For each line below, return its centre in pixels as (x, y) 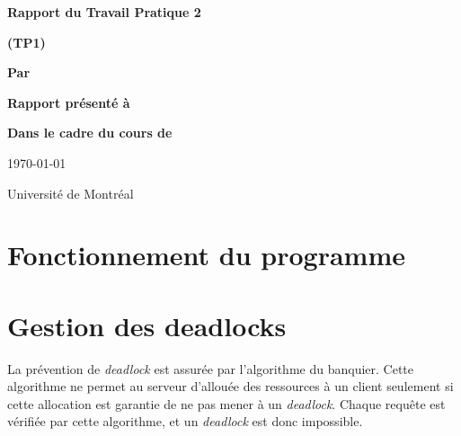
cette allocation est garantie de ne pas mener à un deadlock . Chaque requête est (226, 403)
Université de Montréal (71, 193)
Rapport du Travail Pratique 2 (104, 12)
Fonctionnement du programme (206, 255)
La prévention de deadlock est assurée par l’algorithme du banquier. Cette (210, 368)
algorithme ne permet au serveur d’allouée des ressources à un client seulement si (230, 386)
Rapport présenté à (69, 102)
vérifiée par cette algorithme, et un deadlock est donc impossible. (185, 421)
